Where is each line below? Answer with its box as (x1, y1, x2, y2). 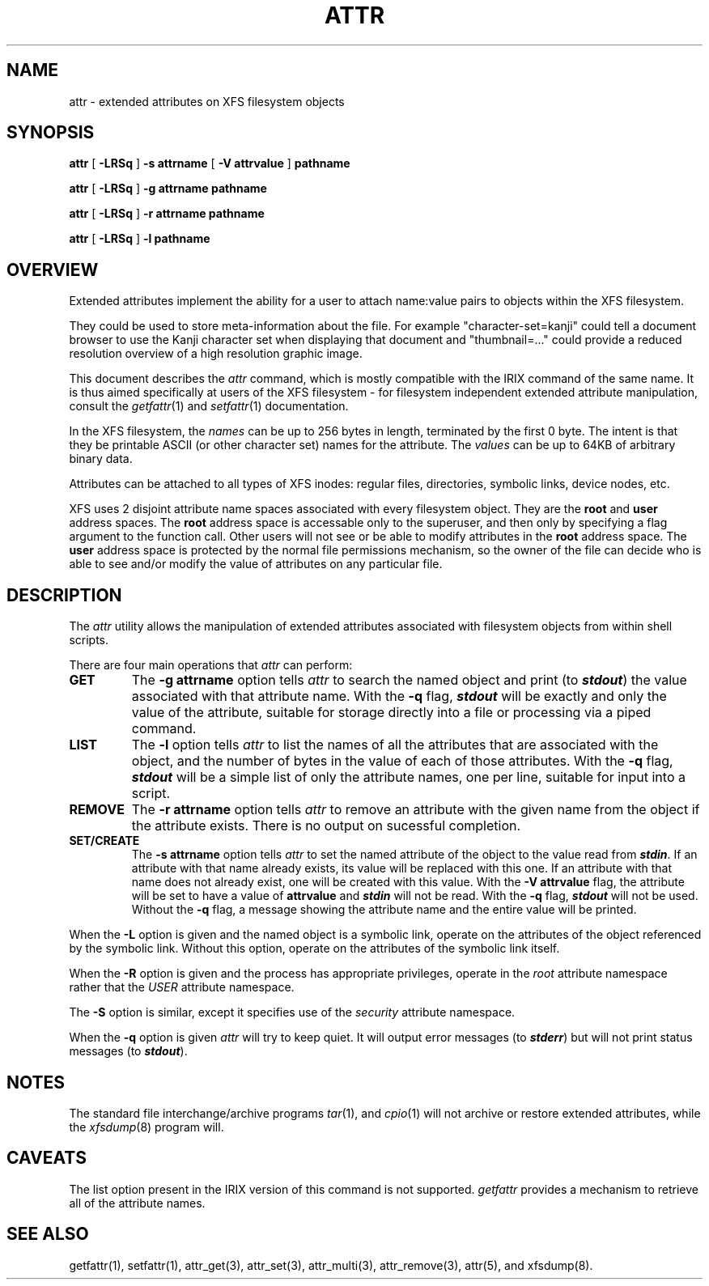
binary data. (69, 452, 133, 466)
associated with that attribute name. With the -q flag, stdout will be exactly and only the (131, 688, 667, 705)
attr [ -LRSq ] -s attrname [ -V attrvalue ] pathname (69, 156, 350, 171)
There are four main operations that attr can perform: (69, 658, 353, 673)
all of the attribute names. (69, 1195, 206, 1210)
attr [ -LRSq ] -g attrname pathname (69, 181, 267, 196)
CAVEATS (6, 1148, 87, 1169)
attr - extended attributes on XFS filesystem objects (69, 94, 345, 108)
